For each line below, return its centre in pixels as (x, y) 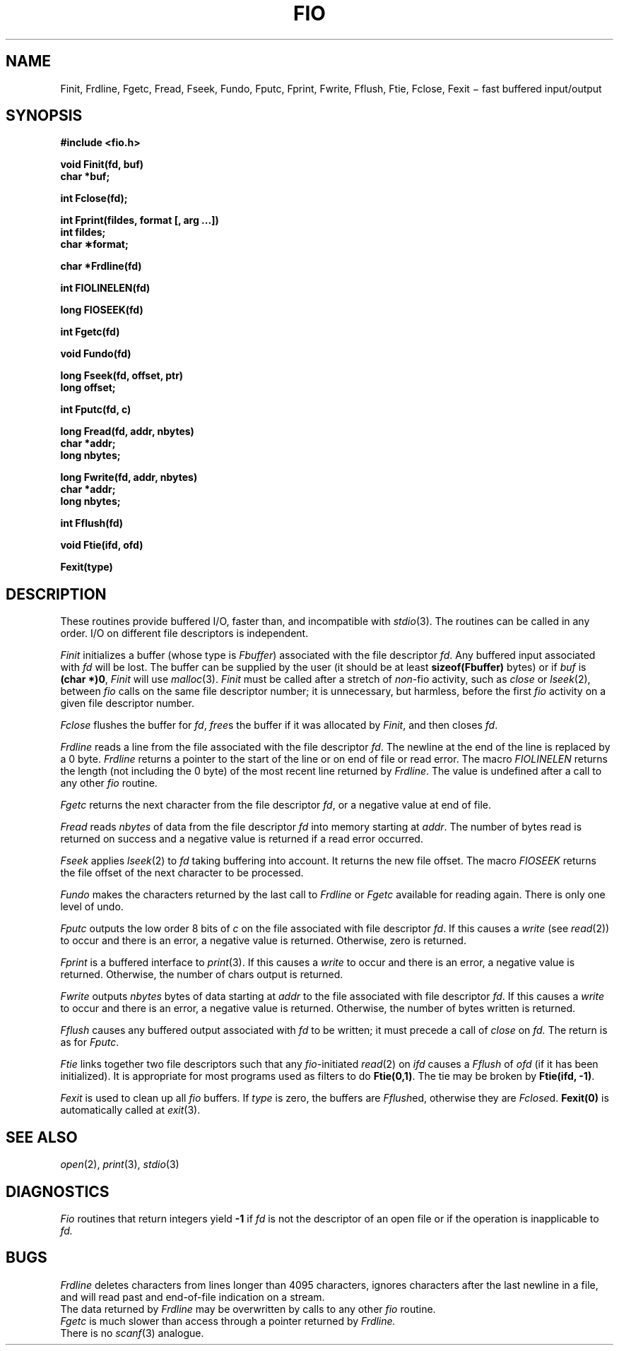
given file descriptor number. (127, 703)
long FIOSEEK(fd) (102, 310)
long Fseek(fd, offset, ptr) (122, 376)
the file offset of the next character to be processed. (182, 873)
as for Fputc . (90, 1042)
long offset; (88, 388)
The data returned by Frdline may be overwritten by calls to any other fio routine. (248, 1309)
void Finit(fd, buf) (102, 165)
